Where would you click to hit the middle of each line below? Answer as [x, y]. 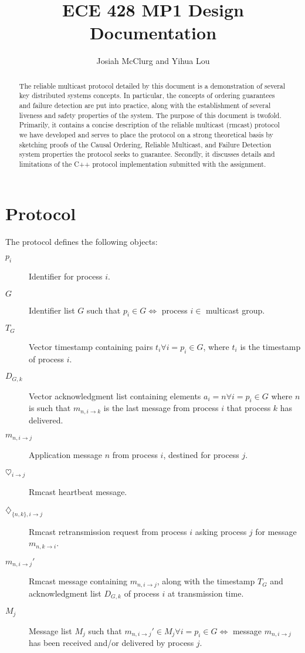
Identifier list [52, 310]
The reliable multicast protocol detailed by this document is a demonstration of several [152, 85]
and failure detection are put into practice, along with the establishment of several [145, 105]
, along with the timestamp [206, 581]
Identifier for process [66, 276]
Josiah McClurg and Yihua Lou [153, 61]
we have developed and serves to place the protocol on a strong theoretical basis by [146, 134]
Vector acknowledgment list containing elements [115, 395]
